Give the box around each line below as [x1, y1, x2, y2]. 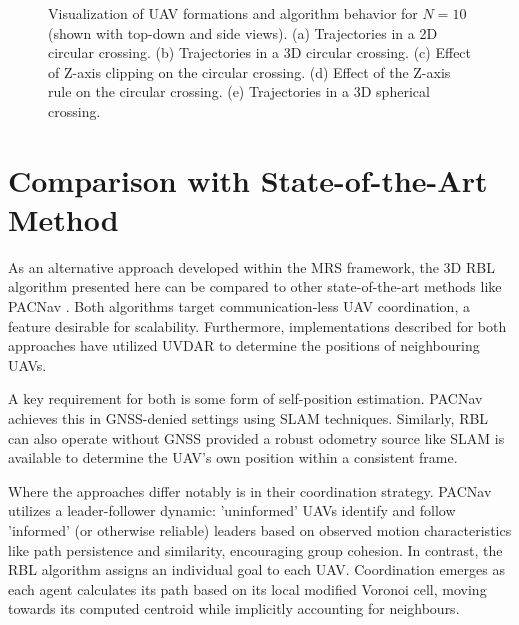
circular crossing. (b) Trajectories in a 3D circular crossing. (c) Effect [48, 42, 472, 63]
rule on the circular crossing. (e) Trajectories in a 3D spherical [48, 81, 430, 102]
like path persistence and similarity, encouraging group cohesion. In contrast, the [8, 539, 503, 560]
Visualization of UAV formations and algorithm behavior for [48, 3, 418, 23]
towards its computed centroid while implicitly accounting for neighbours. [8, 598, 460, 619]
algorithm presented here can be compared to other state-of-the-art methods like [8, 276, 502, 297]
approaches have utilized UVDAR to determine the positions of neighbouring [8, 335, 480, 356]
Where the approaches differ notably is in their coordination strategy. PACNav [8, 480, 492, 501]
